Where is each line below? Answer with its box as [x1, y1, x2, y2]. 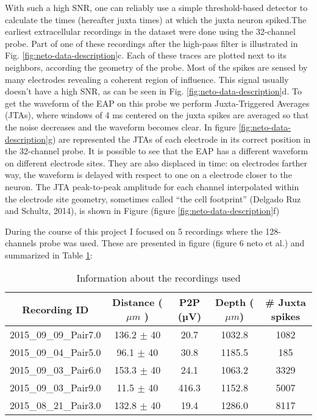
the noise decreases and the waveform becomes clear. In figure [5, 120, 236, 133]
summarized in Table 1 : [5, 248, 93, 261]
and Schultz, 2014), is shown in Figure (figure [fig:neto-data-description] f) [5, 204, 280, 217]
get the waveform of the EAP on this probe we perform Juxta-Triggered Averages [5, 96, 310, 109]
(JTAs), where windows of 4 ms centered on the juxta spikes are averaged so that [5, 109, 309, 121]
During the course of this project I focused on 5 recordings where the [5, 224, 263, 237]
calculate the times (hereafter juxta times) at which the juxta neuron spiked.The [5, 13, 307, 26]
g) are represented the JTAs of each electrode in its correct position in [48, 132, 311, 145]
